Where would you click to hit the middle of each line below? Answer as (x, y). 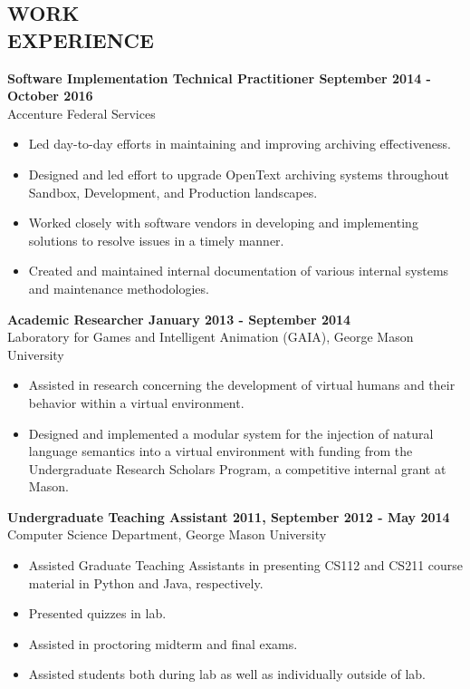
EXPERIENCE (81, 39)
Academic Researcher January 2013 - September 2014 (179, 319)
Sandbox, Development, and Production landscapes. (173, 192)
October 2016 (50, 96)
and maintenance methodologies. (119, 288)
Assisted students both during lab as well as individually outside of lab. (227, 674)
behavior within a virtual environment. (136, 402)
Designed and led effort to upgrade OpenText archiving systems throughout (239, 174)
